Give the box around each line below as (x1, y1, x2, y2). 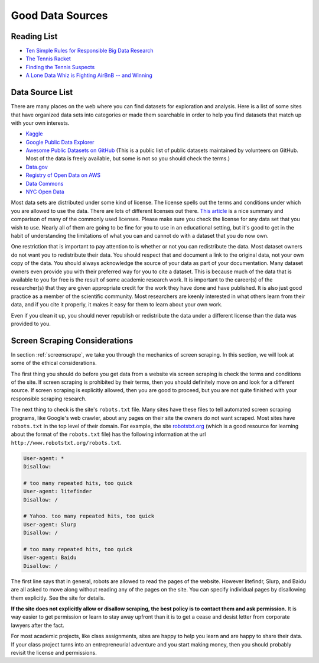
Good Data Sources (11, 9, 108, 22)
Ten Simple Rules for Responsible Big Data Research (25, 47, 154, 54)
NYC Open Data (25, 188, 64, 195)
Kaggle (25, 130, 43, 137)
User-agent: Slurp (23, 521, 77, 528)
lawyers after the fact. (11, 622, 64, 629)
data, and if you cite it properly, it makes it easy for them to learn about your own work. (11, 301, 223, 308)
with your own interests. (11, 119, 70, 127)
